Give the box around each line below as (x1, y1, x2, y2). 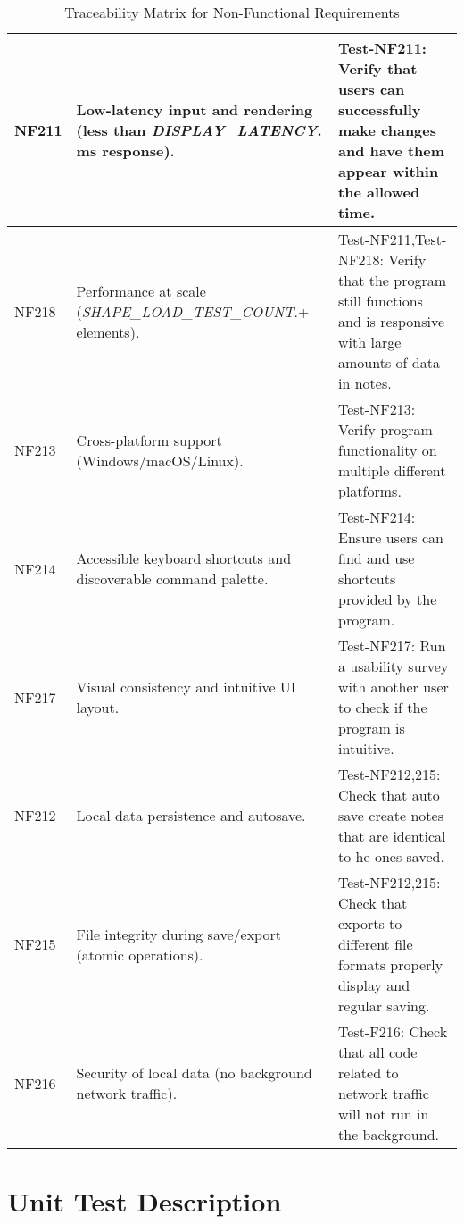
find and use (338, 548, 415, 568)
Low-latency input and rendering (76, 99, 313, 120)
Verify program (338, 419, 433, 440)
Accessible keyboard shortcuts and (76, 548, 292, 568)
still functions (338, 290, 423, 311)
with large (338, 331, 402, 352)
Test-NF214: (338, 507, 416, 527)
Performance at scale (76, 280, 206, 301)
